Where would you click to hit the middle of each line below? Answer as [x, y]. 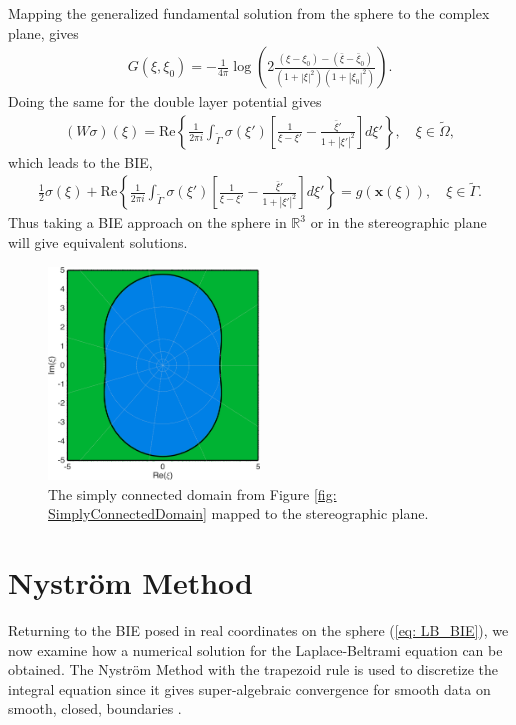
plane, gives [43, 32]
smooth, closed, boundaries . [95, 708]
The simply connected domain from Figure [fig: [192, 493]
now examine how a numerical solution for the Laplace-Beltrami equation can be [255, 649]
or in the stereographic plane [398, 222]
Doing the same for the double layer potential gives [165, 101]
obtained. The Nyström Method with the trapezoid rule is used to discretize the [253, 669]
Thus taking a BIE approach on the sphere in [147, 222]
